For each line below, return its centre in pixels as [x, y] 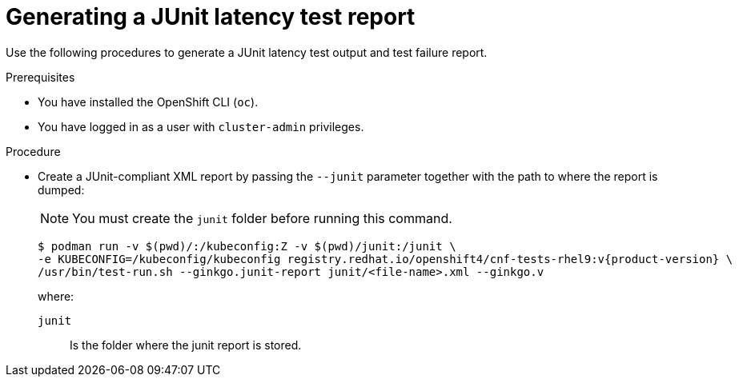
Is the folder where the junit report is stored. [186, 345]
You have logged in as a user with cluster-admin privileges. [201, 126]
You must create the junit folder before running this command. [262, 218]
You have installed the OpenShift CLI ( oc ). [148, 102]
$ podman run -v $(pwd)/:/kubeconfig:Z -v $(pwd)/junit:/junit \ [247, 246]
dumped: [61, 190]
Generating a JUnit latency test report [211, 17]
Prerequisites [40, 77]
